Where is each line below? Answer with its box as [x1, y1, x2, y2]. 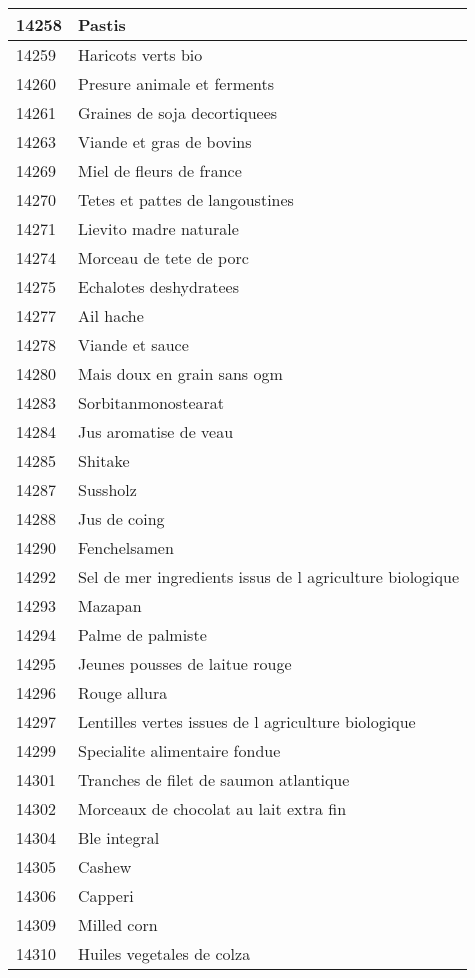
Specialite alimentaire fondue [78, 739, 281, 762]
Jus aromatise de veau [78, 420, 234, 443]
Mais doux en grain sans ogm [78, 362, 283, 385]
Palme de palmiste [78, 623, 207, 646]
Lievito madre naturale [78, 217, 239, 240]
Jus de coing [78, 507, 165, 530]
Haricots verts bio [78, 43, 203, 66]
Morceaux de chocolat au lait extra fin [78, 797, 347, 820]
